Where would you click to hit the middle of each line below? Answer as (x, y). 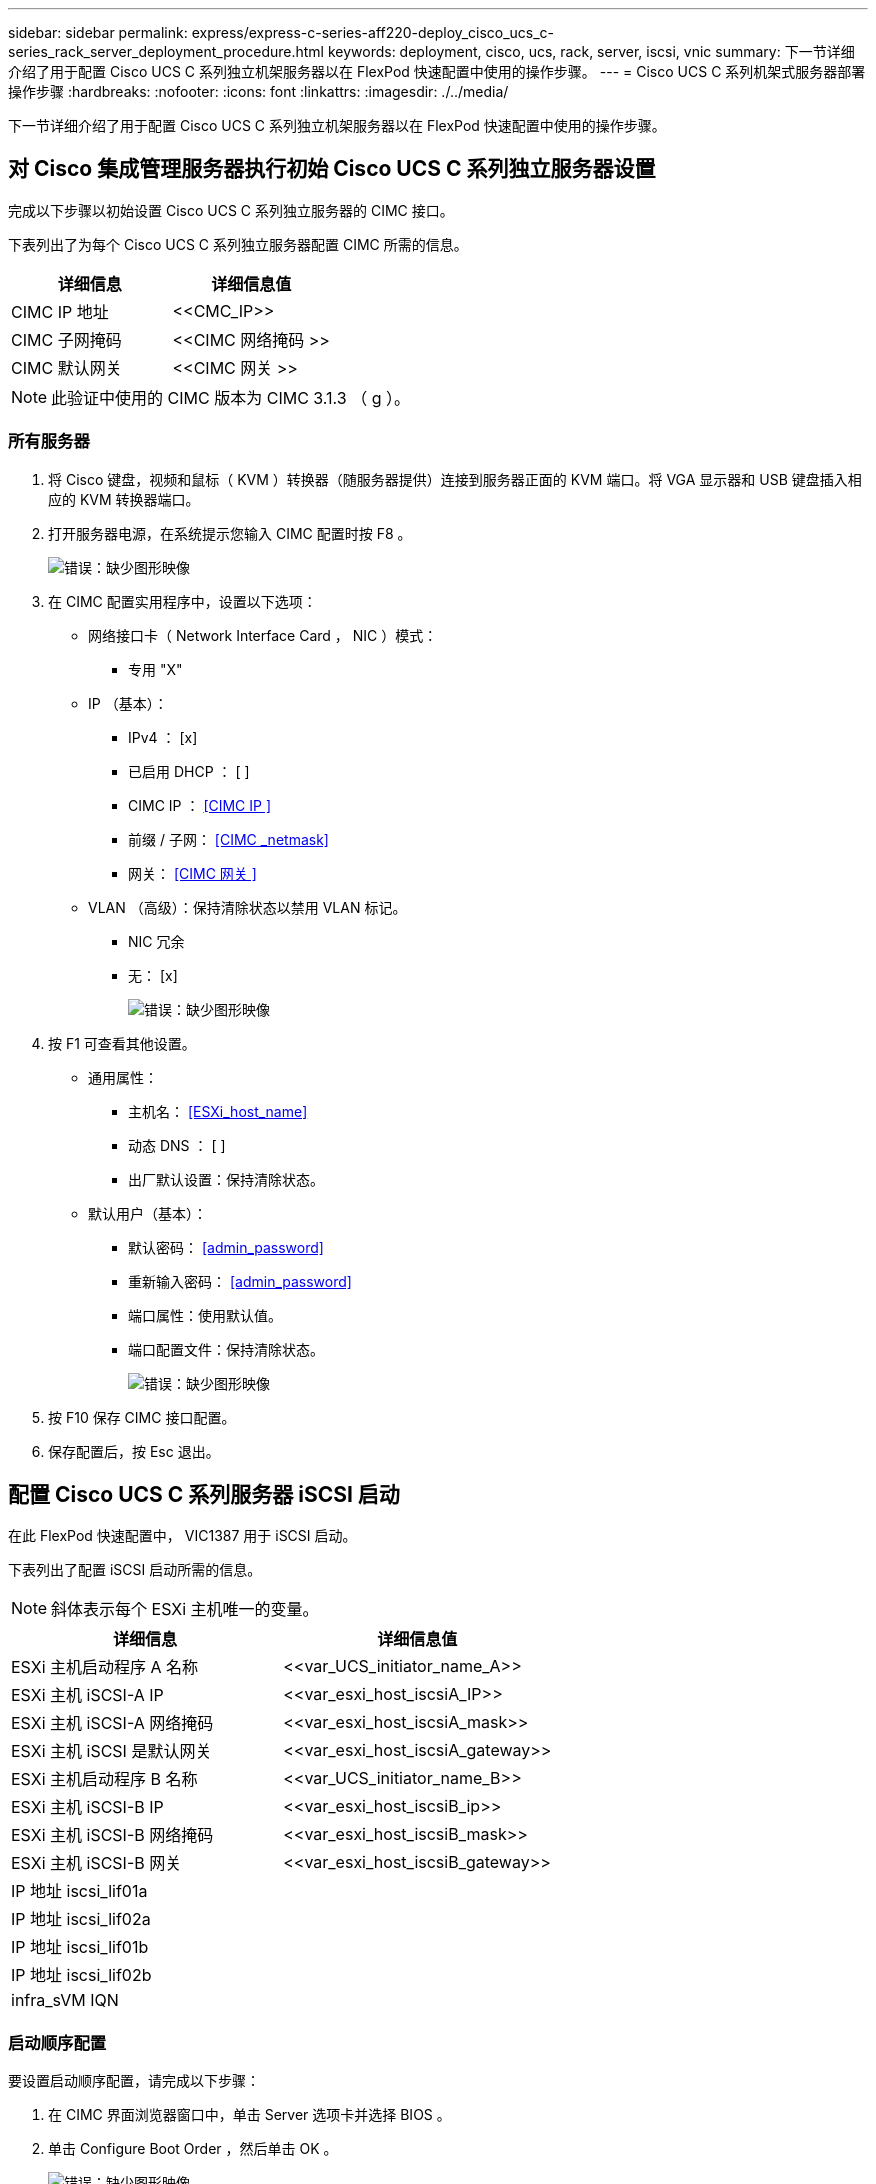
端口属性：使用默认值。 (205, 1315)
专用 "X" (155, 669)
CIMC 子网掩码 (66, 339)
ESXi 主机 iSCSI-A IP (87, 1695)
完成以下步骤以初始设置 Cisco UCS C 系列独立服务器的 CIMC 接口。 (231, 210)
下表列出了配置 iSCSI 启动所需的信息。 (135, 1570)
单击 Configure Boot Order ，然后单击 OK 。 (193, 2149)
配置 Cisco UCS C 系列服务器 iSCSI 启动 (204, 1495)
